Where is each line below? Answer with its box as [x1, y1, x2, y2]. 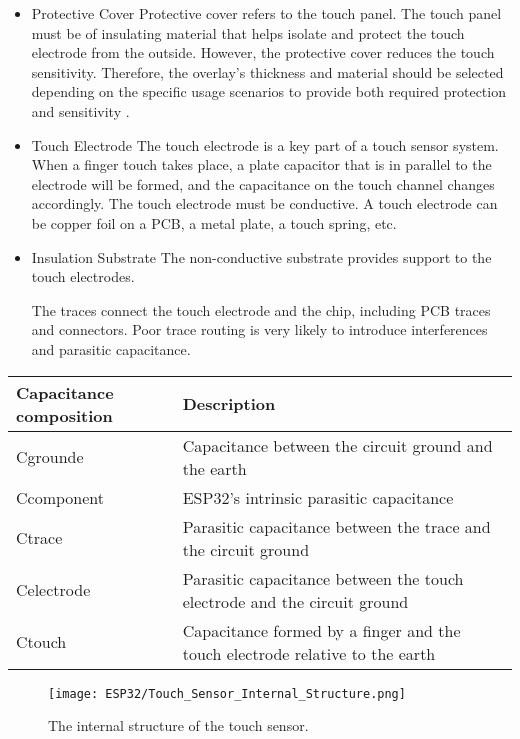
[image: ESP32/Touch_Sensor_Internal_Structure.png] [48, 686, 406, 701]
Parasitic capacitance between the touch [182, 566, 464, 590]
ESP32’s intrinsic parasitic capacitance [182, 485, 454, 509]
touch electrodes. [31, 266, 135, 287]
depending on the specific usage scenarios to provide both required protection [31, 81, 506, 102]
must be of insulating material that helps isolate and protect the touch [31, 22, 465, 43]
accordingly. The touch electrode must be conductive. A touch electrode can [31, 193, 498, 214]
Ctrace [16, 526, 63, 549]
